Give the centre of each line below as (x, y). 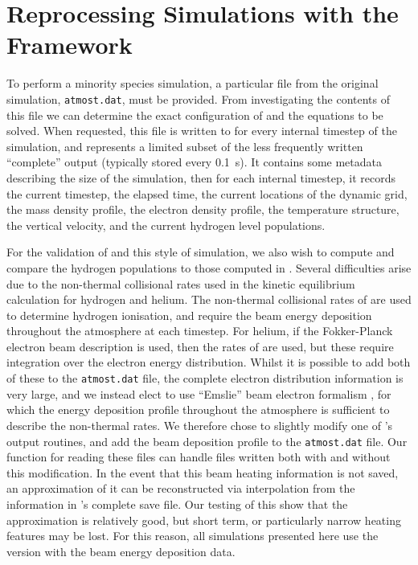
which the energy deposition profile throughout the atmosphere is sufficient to (198, 409)
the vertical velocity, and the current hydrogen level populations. (166, 225)
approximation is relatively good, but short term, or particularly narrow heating (204, 520)
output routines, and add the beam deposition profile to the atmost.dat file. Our (207, 441)
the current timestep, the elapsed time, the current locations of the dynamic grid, (207, 193)
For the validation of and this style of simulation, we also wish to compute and (201, 252)
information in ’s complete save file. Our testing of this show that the (177, 504)
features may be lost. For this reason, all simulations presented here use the (193, 536)
